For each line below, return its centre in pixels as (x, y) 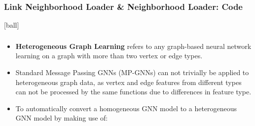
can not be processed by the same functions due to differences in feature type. (133, 92)
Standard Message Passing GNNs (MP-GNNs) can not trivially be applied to (132, 72)
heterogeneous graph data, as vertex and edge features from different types (128, 82)
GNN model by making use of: (62, 118)
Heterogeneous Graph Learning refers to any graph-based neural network (133, 46)
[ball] (12, 25)
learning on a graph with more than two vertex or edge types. (109, 56)
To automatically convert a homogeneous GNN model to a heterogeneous (126, 108)
